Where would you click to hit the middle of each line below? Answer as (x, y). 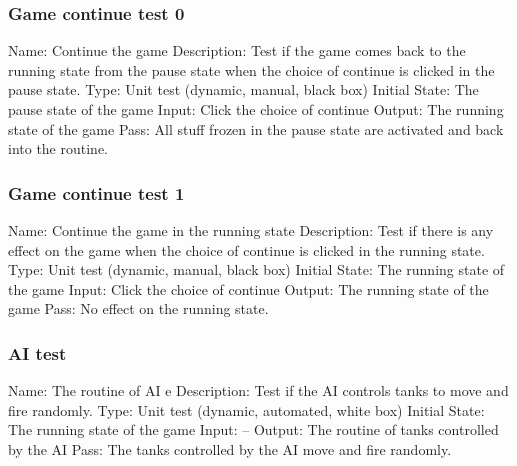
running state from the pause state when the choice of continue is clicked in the (251, 69)
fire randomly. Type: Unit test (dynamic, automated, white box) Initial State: (246, 409)
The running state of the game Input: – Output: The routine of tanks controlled (253, 429)
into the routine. (58, 148)
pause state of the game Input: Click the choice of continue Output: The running (256, 109)
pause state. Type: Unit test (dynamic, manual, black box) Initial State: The (243, 89)
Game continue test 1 (96, 192)
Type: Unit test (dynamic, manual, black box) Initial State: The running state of (256, 269)
